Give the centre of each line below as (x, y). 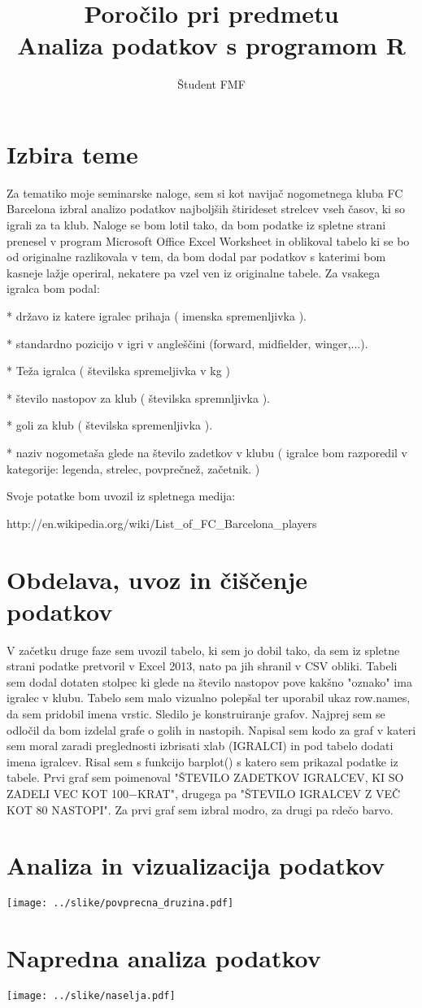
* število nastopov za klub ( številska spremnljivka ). (138, 397)
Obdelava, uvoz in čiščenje (157, 579)
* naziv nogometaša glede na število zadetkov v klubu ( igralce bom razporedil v (207, 452)
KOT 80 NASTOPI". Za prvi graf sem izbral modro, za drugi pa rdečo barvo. (200, 809)
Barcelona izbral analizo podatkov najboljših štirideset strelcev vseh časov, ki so (206, 209)
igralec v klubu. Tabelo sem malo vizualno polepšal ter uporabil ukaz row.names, (209, 698)
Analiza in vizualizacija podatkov (196, 865)
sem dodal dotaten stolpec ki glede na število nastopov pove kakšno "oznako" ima (209, 681)
